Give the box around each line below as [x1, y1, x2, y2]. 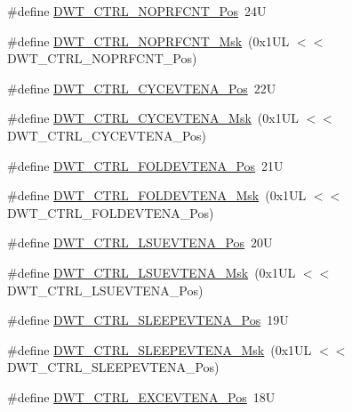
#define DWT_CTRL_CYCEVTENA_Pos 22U [7, 78, 276, 97]
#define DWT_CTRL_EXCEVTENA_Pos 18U [7, 387, 276, 406]
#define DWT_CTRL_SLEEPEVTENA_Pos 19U [7, 311, 289, 329]
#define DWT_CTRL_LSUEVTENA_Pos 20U [7, 233, 273, 252]
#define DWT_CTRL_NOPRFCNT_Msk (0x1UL [7, 31, 290, 50]
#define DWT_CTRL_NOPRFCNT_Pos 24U [7, 2, 267, 20]
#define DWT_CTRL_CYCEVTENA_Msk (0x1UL [7, 109, 299, 127]
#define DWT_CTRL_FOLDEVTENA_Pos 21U [7, 156, 284, 174]
